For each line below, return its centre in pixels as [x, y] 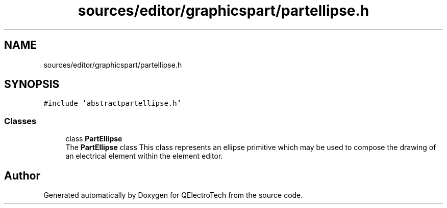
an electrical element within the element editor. [144, 156]
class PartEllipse [94, 139]
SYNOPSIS [32, 84]
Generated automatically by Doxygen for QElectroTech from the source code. [173, 195]
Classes [20, 121]
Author [22, 175]
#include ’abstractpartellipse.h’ [113, 103]
